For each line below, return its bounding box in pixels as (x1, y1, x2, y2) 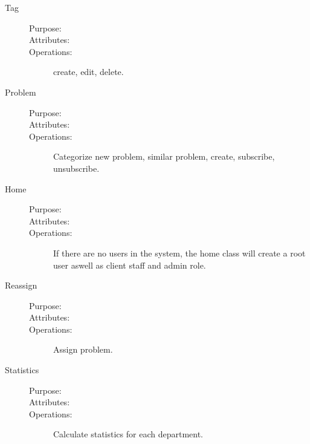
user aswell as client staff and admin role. (53, 258, 206, 271)
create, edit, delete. (53, 65, 124, 78)
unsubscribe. (53, 162, 100, 174)
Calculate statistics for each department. (53, 428, 204, 440)
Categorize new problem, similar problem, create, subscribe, (53, 150, 275, 163)
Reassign (5, 279, 37, 292)
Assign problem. (53, 343, 113, 356)
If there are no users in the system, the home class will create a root (53, 246, 306, 259)
